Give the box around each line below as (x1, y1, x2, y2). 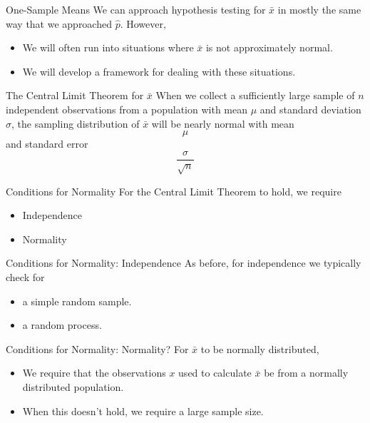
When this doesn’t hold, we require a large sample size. (22, 403, 264, 418)
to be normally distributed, (200, 341, 319, 356)
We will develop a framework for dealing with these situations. (22, 63, 296, 78)
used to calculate (178, 365, 252, 380)
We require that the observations (22, 365, 166, 380)
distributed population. (22, 379, 124, 394)
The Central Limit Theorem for (6, 88, 144, 103)
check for (6, 269, 45, 284)
